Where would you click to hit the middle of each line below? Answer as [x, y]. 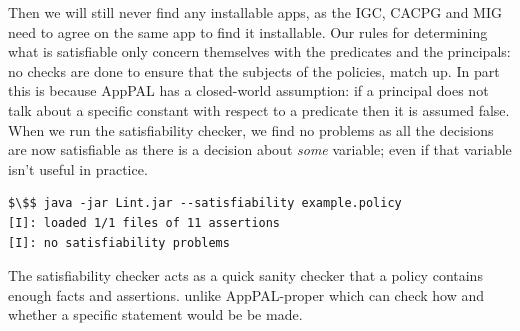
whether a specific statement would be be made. [155, 314]
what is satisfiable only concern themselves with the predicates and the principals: [259, 51]
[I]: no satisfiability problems [119, 242]
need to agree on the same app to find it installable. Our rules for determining [248, 31]
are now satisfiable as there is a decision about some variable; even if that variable [260, 149]
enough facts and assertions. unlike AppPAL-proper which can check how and [246, 294]
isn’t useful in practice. [78, 168]
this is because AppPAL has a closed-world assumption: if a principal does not [248, 90]
